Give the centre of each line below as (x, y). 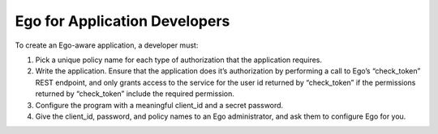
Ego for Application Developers (122, 21)
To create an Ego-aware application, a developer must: (107, 45)
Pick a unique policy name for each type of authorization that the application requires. (179, 60)
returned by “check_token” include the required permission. (135, 94)
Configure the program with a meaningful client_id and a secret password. (159, 105)
